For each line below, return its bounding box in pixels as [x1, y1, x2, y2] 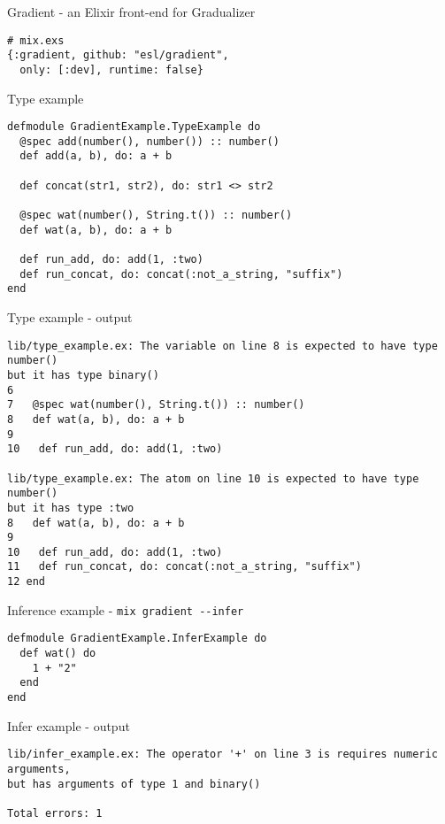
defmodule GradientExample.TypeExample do [7, 120, 261, 134]
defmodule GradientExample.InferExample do [7, 632, 267, 645]
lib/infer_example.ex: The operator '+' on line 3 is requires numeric [7, 748, 438, 761]
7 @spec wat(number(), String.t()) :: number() [7, 398, 305, 412]
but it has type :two [7, 501, 134, 514]
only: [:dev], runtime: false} [19, 63, 203, 76]
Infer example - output [7, 716, 130, 735]
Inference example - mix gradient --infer [7, 600, 244, 619]
